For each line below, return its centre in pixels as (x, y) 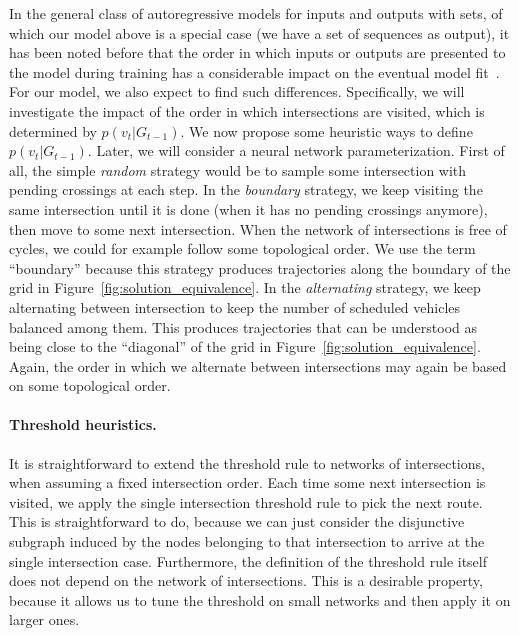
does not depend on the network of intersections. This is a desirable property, (246, 580)
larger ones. (44, 619)
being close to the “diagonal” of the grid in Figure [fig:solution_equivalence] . (245, 346)
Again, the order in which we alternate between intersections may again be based (258, 365)
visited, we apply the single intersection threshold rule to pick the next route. (246, 501)
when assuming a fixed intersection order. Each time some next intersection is (247, 482)
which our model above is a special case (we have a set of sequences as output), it (259, 32)
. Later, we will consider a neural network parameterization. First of (296, 150)
